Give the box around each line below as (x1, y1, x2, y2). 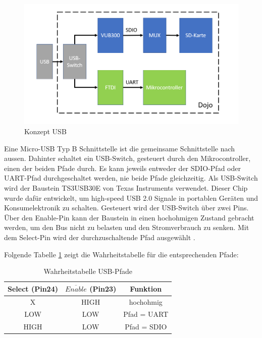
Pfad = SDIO (125, 321, 167, 332)
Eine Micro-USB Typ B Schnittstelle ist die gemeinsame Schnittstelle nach (4, 143, 235, 153)
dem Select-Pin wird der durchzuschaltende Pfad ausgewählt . (4, 232, 195, 242)
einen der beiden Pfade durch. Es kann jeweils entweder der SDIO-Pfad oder (4, 162, 241, 173)
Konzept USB (24, 126, 67, 136)
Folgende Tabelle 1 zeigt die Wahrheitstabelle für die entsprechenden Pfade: (4, 249, 239, 259)
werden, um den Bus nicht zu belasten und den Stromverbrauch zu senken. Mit (4, 222, 249, 233)
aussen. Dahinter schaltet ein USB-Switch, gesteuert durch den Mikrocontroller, (4, 153, 251, 163)
